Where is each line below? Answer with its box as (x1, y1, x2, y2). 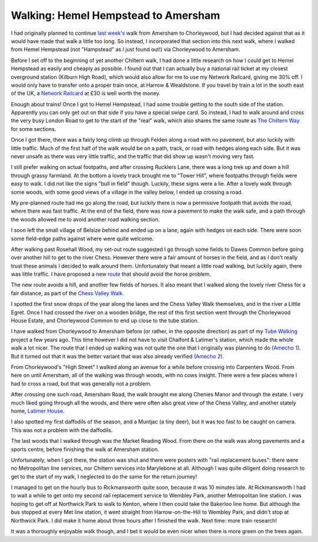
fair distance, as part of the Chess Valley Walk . (11, 289, 124, 296)
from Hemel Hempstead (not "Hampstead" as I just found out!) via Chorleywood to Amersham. (11, 46, 241, 53)
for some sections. (11, 125, 57, 132)
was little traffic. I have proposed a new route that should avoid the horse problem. (11, 270, 211, 277)
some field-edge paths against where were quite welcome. (11, 235, 154, 242)
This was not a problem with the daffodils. (11, 426, 113, 433)
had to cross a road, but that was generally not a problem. (11, 380, 151, 387)
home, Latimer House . (11, 407, 65, 414)
